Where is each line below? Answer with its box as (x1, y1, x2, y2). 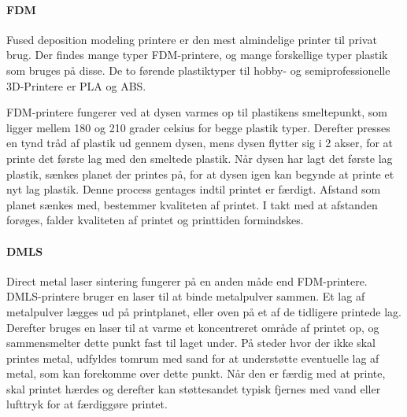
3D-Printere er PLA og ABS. (6, 77, 146, 94)
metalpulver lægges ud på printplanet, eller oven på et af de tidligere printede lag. (6, 303, 401, 319)
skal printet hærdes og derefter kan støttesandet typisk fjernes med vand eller (6, 380, 381, 397)
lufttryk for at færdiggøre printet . (6, 396, 168, 412)
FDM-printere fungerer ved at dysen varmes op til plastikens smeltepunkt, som (6, 104, 388, 120)
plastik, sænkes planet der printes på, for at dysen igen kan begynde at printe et (6, 165, 394, 182)
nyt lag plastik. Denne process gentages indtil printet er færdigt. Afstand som (6, 181, 381, 197)
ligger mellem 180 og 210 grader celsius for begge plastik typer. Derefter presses (6, 119, 390, 135)
